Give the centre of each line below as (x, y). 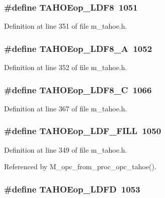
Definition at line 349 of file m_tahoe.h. (66, 149)
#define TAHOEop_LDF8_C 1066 (78, 89)
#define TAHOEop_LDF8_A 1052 (78, 48)
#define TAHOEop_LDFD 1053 (72, 189)
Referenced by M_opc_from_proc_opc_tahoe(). (80, 167)
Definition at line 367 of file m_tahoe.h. (66, 108)
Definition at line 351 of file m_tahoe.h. (66, 26)
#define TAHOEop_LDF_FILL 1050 (83, 131)
